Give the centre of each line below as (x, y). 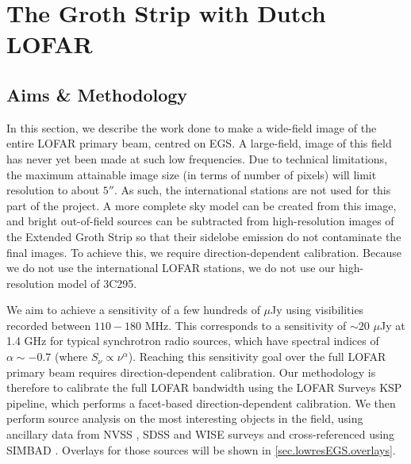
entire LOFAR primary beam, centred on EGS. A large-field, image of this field (199, 143)
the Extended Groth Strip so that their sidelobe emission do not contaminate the (204, 236)
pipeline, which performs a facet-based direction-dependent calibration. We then (201, 403)
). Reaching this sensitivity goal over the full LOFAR (257, 357)
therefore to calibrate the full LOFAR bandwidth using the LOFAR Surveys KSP (204, 387)
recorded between (49, 325)
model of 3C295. (97, 283)
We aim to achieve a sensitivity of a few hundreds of (133, 310)
